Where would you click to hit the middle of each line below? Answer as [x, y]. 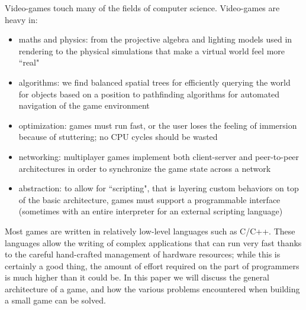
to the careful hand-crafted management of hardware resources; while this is [143, 254]
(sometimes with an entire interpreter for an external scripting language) [151, 211]
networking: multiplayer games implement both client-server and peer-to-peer [159, 156]
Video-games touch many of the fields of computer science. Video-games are [142, 8]
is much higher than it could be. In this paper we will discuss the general [137, 277]
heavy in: [21, 19]
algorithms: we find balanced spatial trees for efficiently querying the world [154, 82]
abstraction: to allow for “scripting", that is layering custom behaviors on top [159, 188]
